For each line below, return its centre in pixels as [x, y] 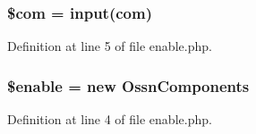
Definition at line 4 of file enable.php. [110, 119]
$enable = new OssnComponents [128, 85]
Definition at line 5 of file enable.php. [110, 46]
